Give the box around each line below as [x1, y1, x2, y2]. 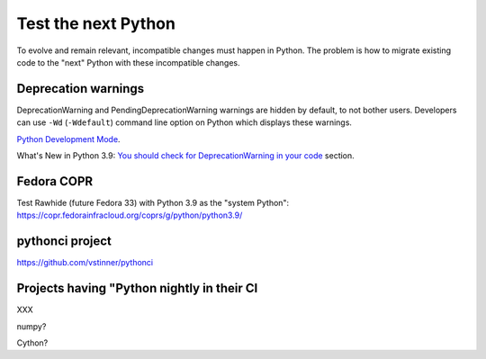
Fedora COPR [16, 174, 94, 189]
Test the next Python [16, 13, 175, 33]
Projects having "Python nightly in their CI [16, 281, 258, 296]
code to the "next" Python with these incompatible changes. [16, 57, 240, 67]
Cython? [16, 337, 49, 348]
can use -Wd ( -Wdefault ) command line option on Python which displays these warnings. [16, 117, 353, 128]
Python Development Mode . [16, 133, 121, 144]
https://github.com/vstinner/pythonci [16, 257, 154, 268]
